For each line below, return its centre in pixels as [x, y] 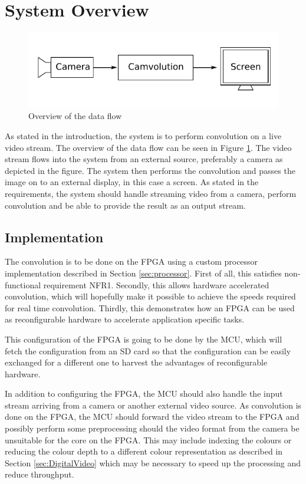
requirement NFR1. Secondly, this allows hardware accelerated [156, 284]
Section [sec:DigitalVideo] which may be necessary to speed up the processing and [153, 462]
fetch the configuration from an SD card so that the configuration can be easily [148, 350]
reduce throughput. [40, 474]
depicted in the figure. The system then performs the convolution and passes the [150, 170]
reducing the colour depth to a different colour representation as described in [144, 451]
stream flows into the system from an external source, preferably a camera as [144, 159]
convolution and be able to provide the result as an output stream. [125, 205]
